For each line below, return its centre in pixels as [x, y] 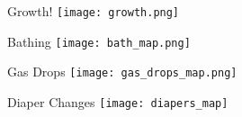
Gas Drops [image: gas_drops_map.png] [122, 72]
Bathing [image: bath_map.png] [99, 41]
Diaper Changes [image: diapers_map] [118, 101]
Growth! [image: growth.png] [94, 11]
